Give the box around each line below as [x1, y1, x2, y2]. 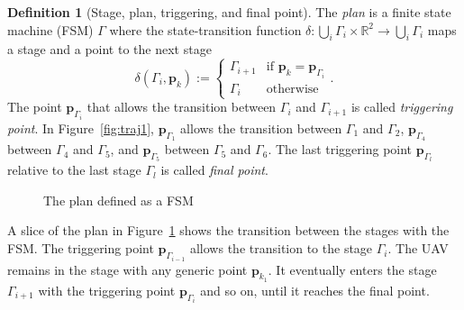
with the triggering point [38, 280, 176, 299]
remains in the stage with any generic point [7, 260, 248, 278]
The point [7, 97, 62, 116]
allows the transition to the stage [189, 239, 373, 258]
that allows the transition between [86, 97, 277, 116]
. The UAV [387, 239, 449, 258]
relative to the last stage [7, 160, 141, 179]
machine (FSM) [7, 20, 94, 39]
